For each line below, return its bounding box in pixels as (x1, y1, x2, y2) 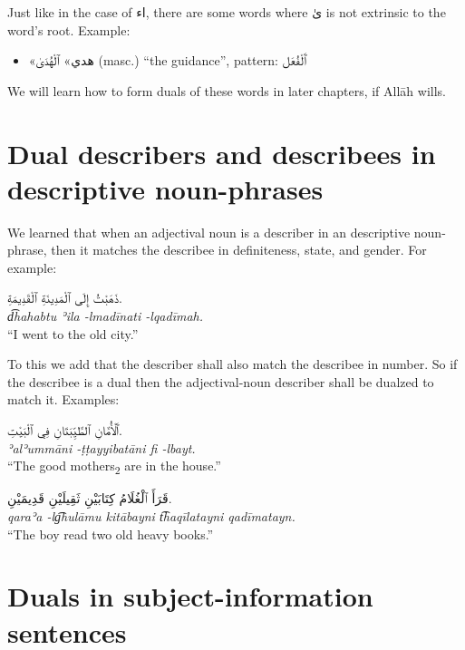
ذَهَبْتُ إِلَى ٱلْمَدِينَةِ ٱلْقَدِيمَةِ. (7, 288, 122, 307)
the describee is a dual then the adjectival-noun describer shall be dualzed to (7, 372, 434, 391)
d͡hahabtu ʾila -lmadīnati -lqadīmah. (7, 306, 204, 325)
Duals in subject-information (7, 577, 373, 615)
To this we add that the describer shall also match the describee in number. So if (7, 354, 458, 374)
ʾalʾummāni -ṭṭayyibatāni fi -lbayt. (7, 438, 196, 457)
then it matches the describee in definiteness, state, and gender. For (51, 240, 427, 259)
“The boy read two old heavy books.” (7, 524, 214, 543)
